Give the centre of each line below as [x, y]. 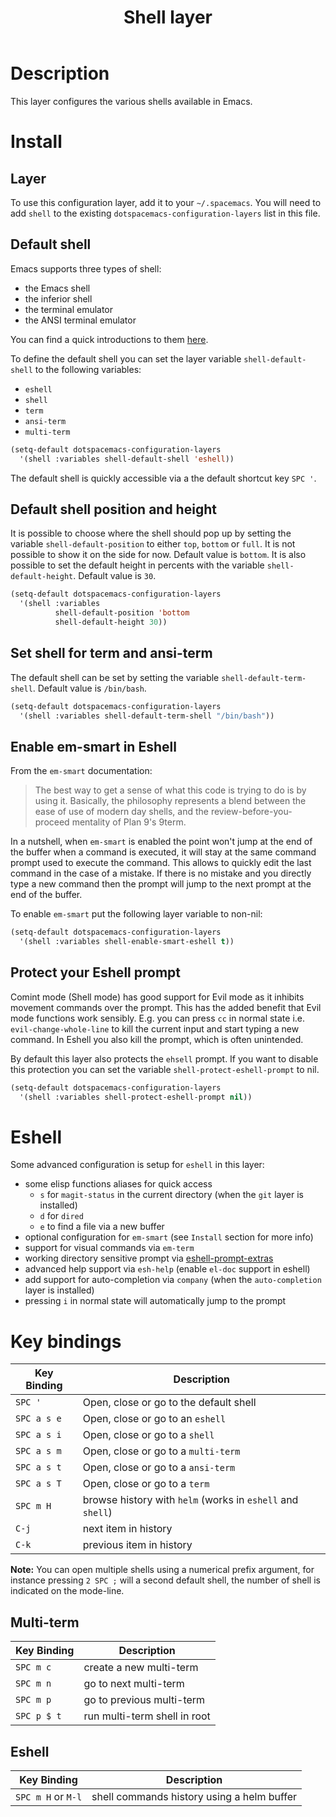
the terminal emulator [69, 309]
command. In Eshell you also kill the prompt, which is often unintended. [157, 1039]
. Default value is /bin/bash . [89, 688]
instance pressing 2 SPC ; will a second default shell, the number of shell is [165, 1580]
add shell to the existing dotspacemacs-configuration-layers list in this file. [165, 213]
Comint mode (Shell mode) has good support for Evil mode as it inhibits [157, 997]
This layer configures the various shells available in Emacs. [131, 101]
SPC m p [33, 1700]
